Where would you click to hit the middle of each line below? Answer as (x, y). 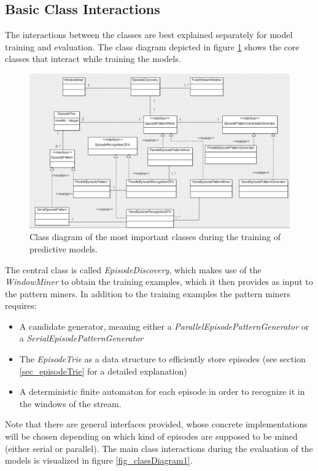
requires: (21, 306)
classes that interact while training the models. (93, 59)
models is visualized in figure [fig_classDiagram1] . (99, 460)
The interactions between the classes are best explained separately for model (149, 35)
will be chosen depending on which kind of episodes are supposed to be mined (151, 436)
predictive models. (64, 248)
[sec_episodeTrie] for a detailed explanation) (103, 371)
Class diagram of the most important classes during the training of (155, 237)
